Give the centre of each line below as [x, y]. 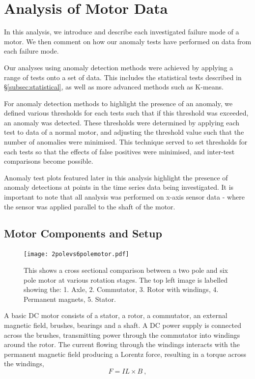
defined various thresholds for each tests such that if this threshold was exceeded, [126, 113]
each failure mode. [31, 51]
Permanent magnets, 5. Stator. [70, 299]
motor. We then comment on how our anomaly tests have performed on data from [128, 41]
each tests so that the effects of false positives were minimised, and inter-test [119, 151]
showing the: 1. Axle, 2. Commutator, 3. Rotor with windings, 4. [121, 289]
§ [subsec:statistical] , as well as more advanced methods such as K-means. [114, 87]
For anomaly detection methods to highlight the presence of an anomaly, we [118, 103]
